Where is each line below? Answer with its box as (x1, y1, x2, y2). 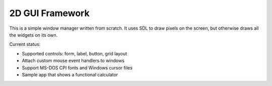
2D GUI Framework (9, 8, 90, 19)
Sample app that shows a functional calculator (22, 71, 118, 77)
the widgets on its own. (9, 32, 58, 38)
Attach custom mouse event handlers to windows (22, 58, 124, 64)
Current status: (9, 41, 41, 47)
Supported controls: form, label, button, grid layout (22, 50, 127, 56)
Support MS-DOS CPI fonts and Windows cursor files (22, 64, 133, 70)
